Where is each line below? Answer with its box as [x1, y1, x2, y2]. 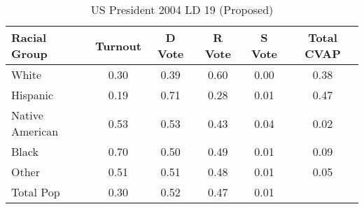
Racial [11, 29, 47, 45]
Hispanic [11, 87, 54, 103]
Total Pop [11, 184, 60, 200]
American [11, 123, 59, 139]
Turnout [94, 37, 141, 54]
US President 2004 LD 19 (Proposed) [90, 1, 274, 17]
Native [11, 107, 43, 123]
